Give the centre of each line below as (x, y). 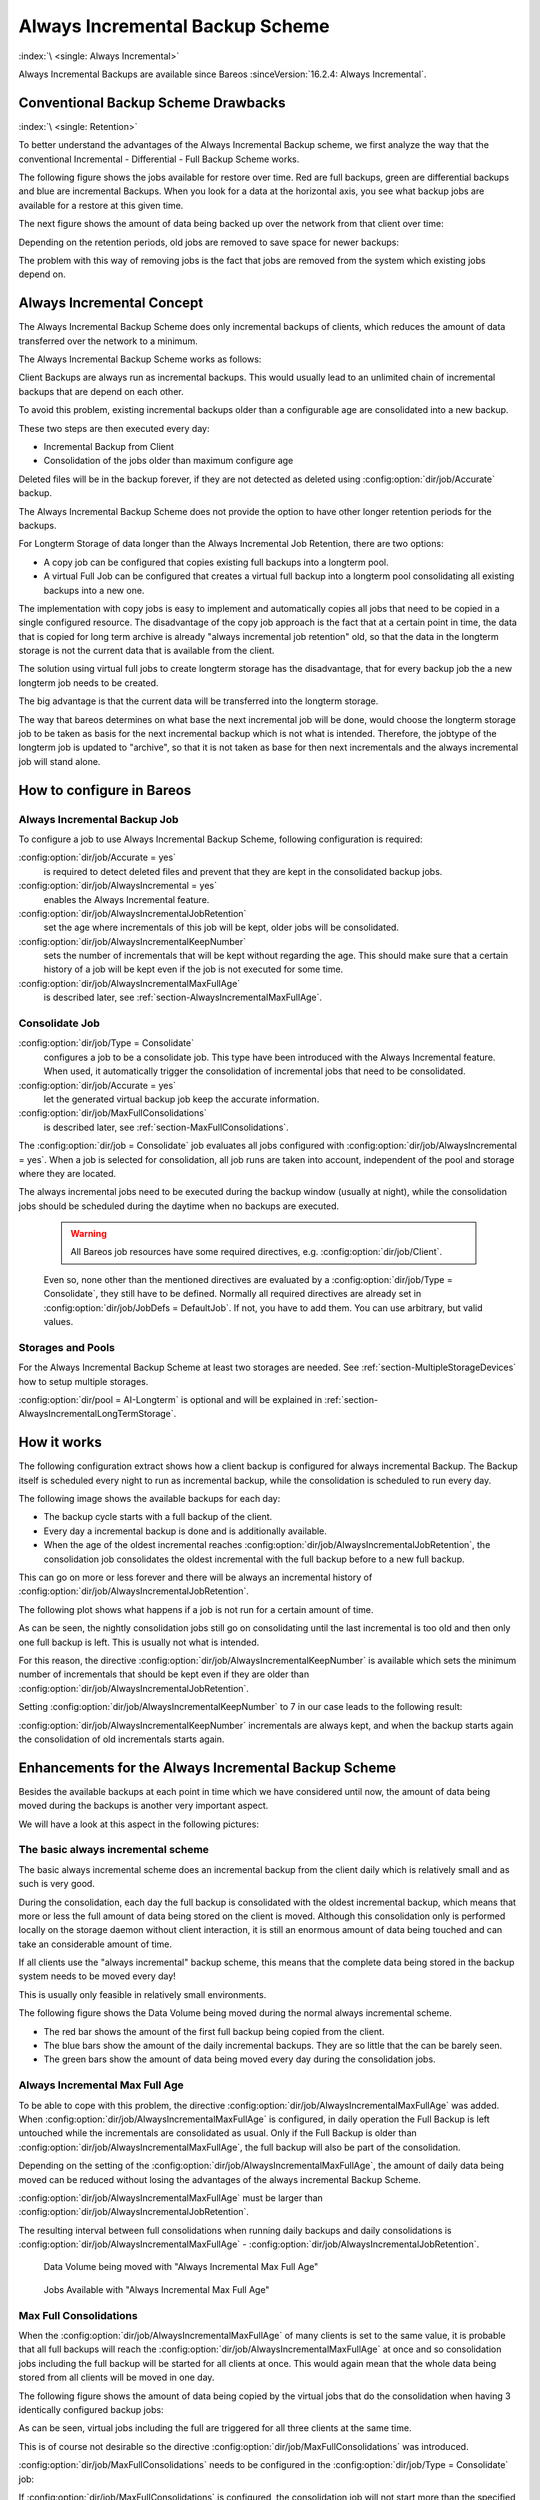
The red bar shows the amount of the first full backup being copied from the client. (214, 2031)
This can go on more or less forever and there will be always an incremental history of (195, 1577)
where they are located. (67, 1173)
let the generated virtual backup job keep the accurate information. (181, 1099)
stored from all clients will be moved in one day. (116, 2377)
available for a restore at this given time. (101, 205)
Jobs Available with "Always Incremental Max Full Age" (156, 2289)
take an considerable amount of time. (95, 1944)
